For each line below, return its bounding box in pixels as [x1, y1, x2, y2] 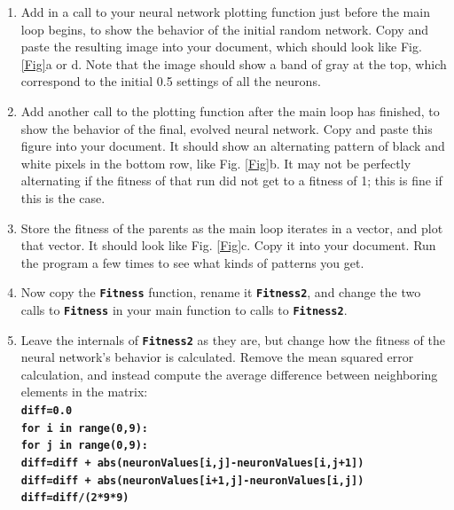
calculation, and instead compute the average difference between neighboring [20, 365, 438, 383]
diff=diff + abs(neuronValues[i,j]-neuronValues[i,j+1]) [20, 457, 364, 470]
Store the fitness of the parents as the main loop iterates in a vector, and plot [20, 218, 443, 237]
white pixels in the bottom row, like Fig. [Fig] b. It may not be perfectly [20, 153, 411, 172]
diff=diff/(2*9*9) [20, 491, 129, 505]
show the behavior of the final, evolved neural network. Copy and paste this [20, 119, 433, 137]
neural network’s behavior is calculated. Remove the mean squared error [20, 348, 414, 366]
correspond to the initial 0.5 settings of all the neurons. [20, 72, 321, 90]
